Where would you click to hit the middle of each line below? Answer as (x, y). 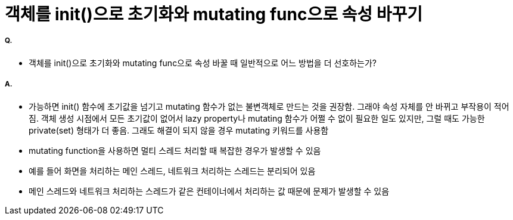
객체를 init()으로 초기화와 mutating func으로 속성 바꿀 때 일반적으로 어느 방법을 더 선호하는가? (203, 63)
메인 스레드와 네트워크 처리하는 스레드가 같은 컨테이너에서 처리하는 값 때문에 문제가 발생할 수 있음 (209, 191)
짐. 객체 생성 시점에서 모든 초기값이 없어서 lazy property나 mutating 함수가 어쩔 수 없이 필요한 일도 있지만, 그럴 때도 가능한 (257, 118)
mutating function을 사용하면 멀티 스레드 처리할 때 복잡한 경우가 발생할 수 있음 (175, 150)
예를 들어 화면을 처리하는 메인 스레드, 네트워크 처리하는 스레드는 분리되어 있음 (172, 171)
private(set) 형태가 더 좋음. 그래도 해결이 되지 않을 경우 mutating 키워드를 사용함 (179, 130)
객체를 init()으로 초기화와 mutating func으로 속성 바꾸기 (214, 14)
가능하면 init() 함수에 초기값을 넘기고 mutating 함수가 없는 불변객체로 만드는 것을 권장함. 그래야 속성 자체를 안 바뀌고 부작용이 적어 (269, 106)
